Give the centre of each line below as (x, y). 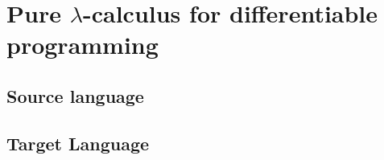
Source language (75, 95)
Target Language (78, 143)
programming (83, 45)
